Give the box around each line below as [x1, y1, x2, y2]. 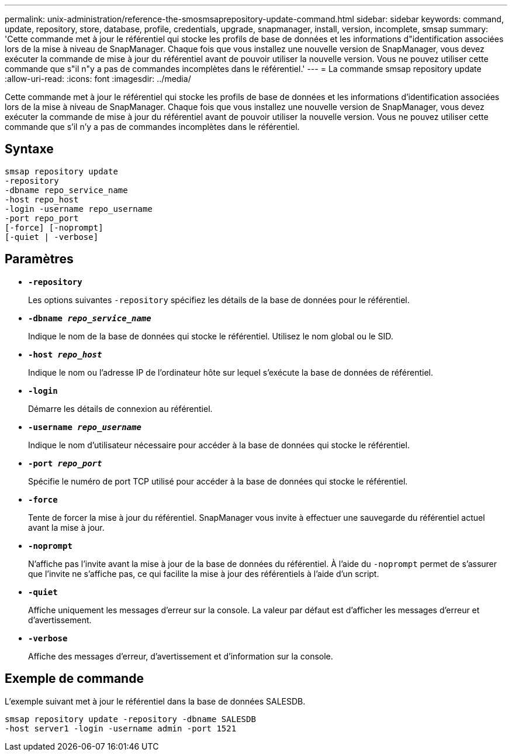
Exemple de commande [5, 671, 144, 686]
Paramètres [5, 252, 74, 267]
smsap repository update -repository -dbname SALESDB [5, 714, 256, 724]
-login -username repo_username [5, 204, 153, 214]
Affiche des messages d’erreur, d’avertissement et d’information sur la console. [28, 651, 333, 661]
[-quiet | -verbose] [5, 232, 99, 242]
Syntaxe [5, 142, 54, 157]
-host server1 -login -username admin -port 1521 [5, 723, 237, 733]
